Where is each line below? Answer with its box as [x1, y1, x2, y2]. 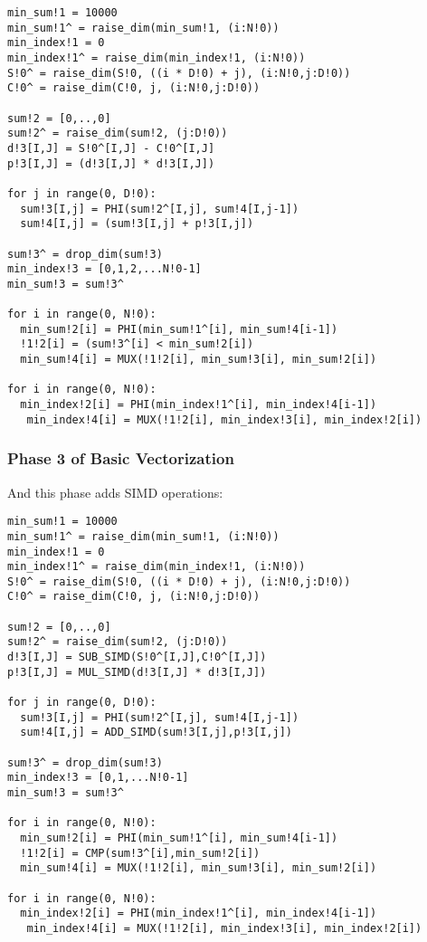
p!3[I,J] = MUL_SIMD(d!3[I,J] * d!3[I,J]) [7, 665, 267, 679]
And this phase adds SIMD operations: [7, 482, 223, 501]
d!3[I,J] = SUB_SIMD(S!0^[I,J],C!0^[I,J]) [7, 651, 267, 664]
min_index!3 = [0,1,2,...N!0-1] [7, 262, 202, 276]
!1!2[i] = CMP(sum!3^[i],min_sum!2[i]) [20, 846, 261, 860]
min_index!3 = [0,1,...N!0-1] [7, 771, 189, 785]
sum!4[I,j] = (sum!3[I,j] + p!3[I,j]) [20, 217, 254, 231]
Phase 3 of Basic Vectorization [7, 447, 234, 470]
